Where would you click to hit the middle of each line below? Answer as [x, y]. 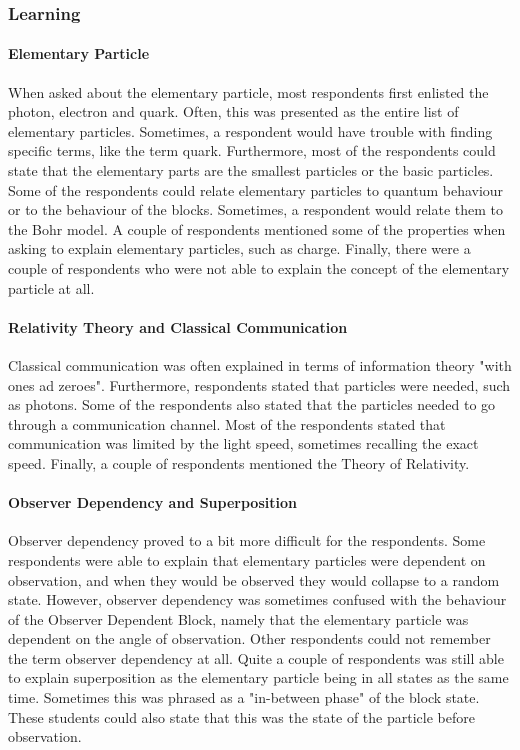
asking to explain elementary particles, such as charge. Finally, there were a [239, 248]
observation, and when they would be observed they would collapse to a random [254, 579]
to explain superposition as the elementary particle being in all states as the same [258, 677]
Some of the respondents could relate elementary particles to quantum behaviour [256, 189]
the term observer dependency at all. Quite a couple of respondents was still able [256, 657]
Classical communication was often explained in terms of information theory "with [260, 364]
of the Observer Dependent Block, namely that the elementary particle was [238, 618]
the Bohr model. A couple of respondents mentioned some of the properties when [257, 228]
